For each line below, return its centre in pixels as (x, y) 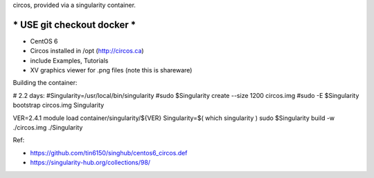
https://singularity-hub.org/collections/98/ (90, 163)
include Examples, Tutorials (69, 60)
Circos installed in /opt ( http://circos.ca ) (87, 51)
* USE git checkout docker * (74, 24)
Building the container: (45, 83)
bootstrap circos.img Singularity (59, 105)
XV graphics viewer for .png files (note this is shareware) (111, 70)
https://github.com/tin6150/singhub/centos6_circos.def (109, 152)
